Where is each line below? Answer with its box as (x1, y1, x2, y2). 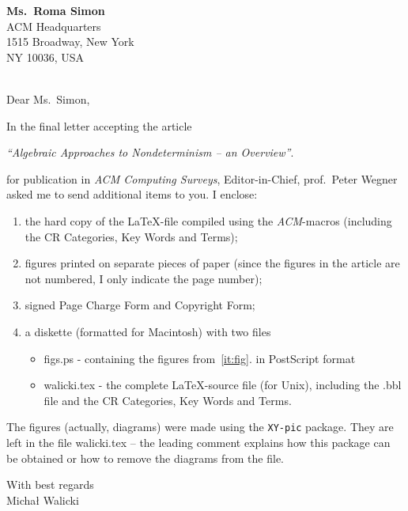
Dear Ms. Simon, (6, 90, 90, 107)
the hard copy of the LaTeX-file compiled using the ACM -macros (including (25, 212, 392, 229)
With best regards (6, 476, 94, 493)
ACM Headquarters (6, 17, 101, 34)
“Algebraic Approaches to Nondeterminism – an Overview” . (6, 144, 294, 161)
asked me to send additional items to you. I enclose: (6, 186, 258, 203)
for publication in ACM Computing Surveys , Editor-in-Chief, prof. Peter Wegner (6, 170, 398, 187)
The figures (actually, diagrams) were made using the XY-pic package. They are (6, 418, 394, 435)
